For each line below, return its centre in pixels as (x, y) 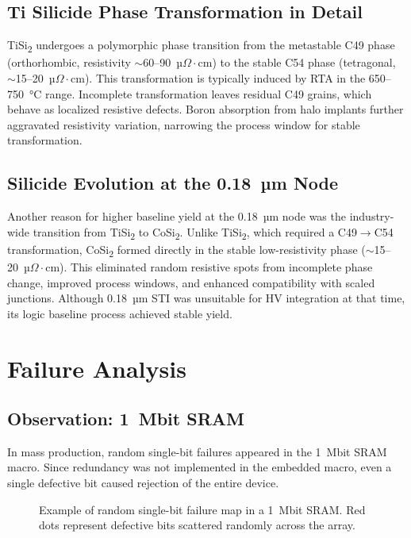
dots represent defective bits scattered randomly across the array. (197, 525)
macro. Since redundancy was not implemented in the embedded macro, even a (200, 467)
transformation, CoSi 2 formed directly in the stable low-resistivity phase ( (186, 250)
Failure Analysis (97, 368)
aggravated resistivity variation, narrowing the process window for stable (184, 124)
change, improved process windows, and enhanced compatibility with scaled (191, 282)
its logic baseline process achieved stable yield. (120, 313)
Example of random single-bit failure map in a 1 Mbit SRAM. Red (202, 509)
